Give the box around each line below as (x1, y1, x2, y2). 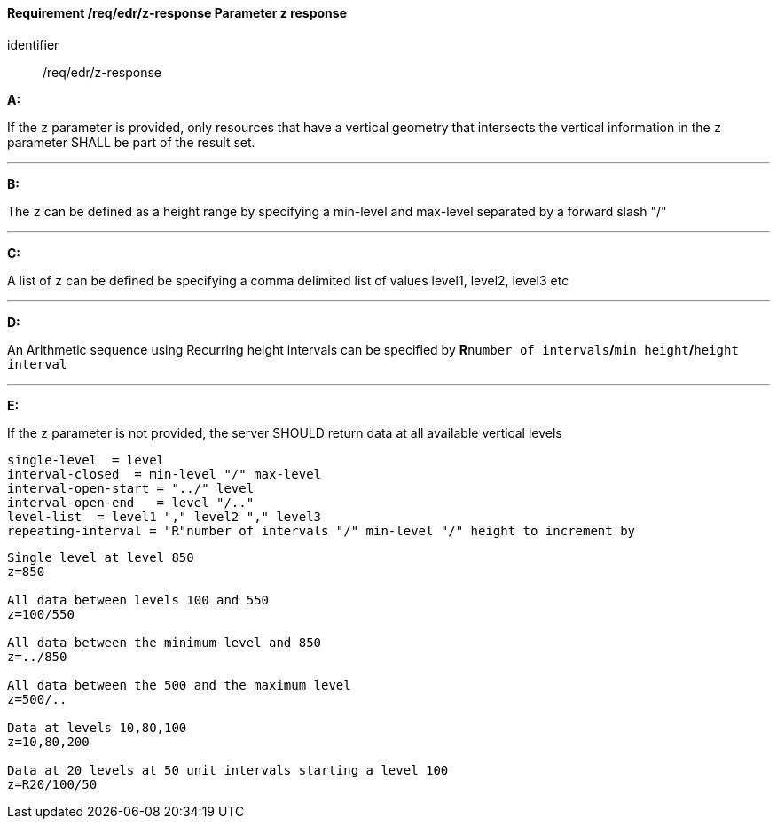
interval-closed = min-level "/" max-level (7, 466, 322, 481)
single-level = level (7, 452, 165, 467)
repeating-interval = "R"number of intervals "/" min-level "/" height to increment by (7, 523, 636, 538)
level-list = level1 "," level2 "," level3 (7, 509, 322, 524)
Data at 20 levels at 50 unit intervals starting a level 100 (7, 762, 449, 777)
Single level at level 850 (7, 549, 194, 565)
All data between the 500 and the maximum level (7, 677, 351, 692)
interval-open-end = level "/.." (7, 495, 255, 510)
